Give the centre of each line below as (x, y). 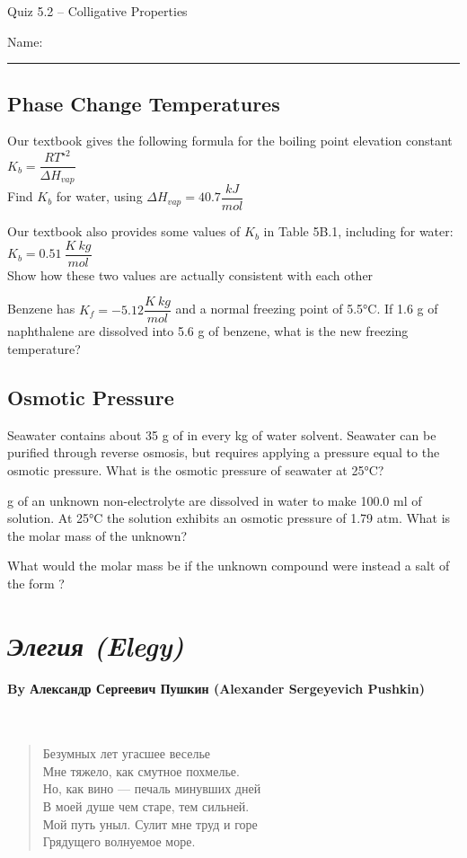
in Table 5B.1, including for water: (358, 231)
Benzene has (41, 309)
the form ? (36, 583)
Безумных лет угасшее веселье (126, 753)
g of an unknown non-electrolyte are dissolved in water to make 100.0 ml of (215, 500)
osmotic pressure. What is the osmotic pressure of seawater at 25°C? (196, 469)
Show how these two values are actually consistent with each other (190, 274)
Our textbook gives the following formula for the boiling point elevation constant (230, 141)
